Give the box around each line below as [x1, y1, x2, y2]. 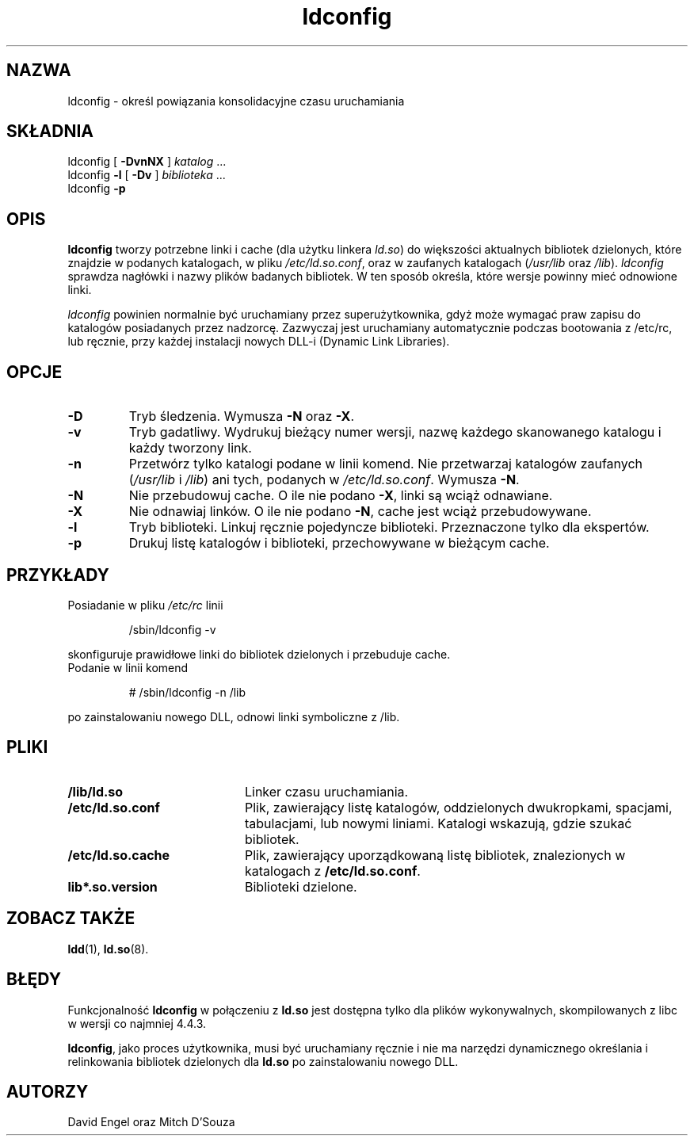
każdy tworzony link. [128, 440, 252, 456]
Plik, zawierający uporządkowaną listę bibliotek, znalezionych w [244, 846, 626, 863]
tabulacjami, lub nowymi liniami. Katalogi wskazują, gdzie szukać [244, 815, 632, 831]
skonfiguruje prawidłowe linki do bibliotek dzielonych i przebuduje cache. [67, 647, 451, 661]
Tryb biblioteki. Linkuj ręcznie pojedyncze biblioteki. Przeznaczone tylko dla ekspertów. [128, 519, 650, 536]
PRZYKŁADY [6, 564, 109, 585]
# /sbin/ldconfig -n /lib [128, 685, 246, 699]
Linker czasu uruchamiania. [244, 783, 409, 800]
